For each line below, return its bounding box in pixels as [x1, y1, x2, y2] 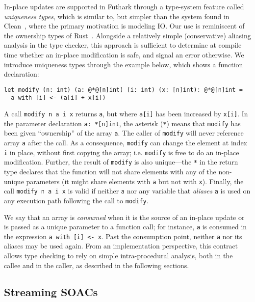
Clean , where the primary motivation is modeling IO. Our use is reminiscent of [4, 21, 245, 31]
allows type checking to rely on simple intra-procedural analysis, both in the [4, 250, 233, 261]
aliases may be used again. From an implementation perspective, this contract [4, 241, 238, 251]
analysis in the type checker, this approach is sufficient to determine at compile [4, 40, 242, 50]
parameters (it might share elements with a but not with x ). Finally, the [26, 176, 244, 186]
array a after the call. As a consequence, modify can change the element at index [4, 137, 248, 148]
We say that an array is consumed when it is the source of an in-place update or [4, 212, 245, 222]
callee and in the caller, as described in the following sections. [4, 260, 189, 270]
